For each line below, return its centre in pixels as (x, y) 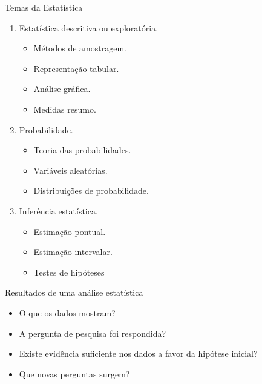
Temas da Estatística (44, 7)
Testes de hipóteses (69, 272)
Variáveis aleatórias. (70, 170)
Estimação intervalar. (73, 252)
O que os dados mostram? (67, 312)
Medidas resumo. (65, 109)
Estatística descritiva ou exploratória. (89, 28)
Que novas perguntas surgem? (74, 373)
